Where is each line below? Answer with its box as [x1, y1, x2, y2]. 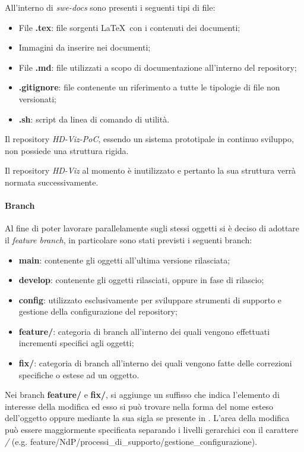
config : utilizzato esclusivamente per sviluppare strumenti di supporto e [18, 293, 282, 306]
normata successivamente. [5, 175, 99, 188]
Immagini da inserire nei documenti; [18, 41, 151, 54]
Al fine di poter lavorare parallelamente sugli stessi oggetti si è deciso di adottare [5, 222, 300, 234]
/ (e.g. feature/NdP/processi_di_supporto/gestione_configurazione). [5, 435, 258, 447]
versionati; [18, 92, 56, 105]
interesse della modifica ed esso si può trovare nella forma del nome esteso [5, 400, 274, 412]
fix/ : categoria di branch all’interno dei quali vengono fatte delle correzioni [18, 357, 292, 369]
